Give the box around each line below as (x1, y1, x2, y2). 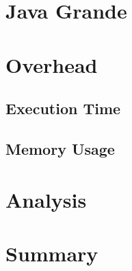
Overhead (5, 50, 98, 78)
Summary (5, 239, 98, 267)
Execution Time (5, 98, 121, 119)
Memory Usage (5, 138, 115, 159)
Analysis (5, 185, 87, 213)
